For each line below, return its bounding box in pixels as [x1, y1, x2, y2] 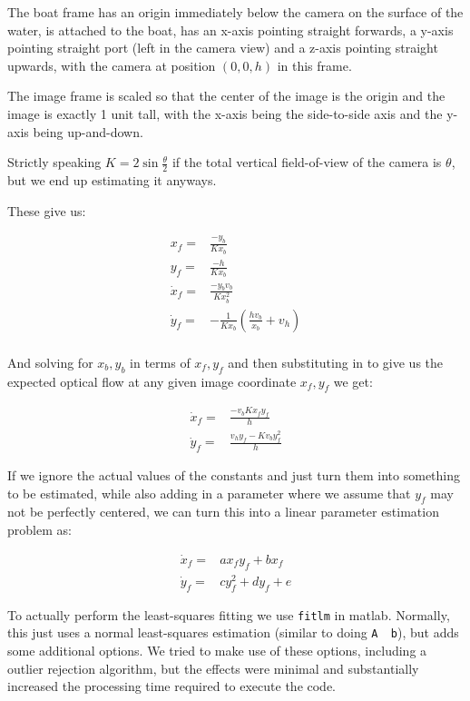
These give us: [7, 201, 86, 220]
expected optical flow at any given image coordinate [7, 371, 297, 390]
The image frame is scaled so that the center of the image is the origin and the [7, 86, 446, 105]
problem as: [7, 520, 72, 539]
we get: [333, 371, 373, 390]
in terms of [130, 352, 191, 371]
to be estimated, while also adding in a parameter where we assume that [7, 483, 411, 502]
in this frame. [277, 55, 352, 74]
